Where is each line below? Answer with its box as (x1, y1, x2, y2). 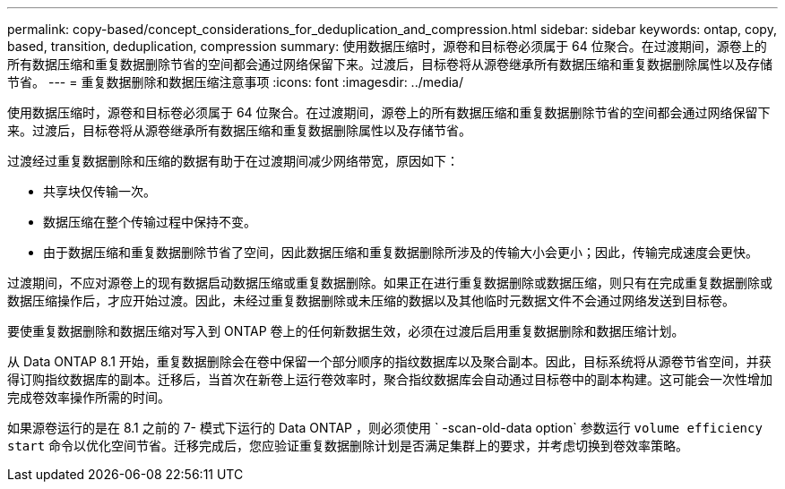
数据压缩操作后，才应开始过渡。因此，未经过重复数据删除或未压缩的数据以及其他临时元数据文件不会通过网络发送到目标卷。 (7, 293, 735, 308)
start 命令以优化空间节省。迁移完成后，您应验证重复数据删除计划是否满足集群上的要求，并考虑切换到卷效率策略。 (7, 438, 689, 453)
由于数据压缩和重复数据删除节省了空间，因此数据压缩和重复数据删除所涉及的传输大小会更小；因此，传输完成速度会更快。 (43, 244, 758, 260)
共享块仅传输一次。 (43, 184, 156, 199)
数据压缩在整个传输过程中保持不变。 (43, 214, 256, 229)
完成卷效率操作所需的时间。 (7, 390, 170, 405)
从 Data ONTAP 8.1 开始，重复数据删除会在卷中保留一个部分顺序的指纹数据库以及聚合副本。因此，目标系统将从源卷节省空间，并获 (7, 354, 772, 369)
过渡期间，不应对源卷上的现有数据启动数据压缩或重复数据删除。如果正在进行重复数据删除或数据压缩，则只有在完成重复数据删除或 (7, 275, 772, 290)
